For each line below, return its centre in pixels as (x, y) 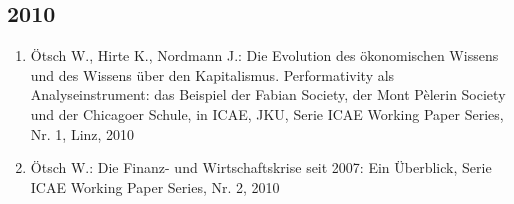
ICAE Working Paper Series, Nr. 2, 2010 (155, 186)
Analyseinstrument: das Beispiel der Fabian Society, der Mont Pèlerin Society (268, 94)
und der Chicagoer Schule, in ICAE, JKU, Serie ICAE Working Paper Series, (267, 113)
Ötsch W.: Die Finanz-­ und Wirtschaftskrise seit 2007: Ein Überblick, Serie (261, 167)
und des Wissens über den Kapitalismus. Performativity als (212, 74)
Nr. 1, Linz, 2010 (82, 133)
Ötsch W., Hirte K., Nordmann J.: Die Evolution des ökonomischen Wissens (264, 55)
